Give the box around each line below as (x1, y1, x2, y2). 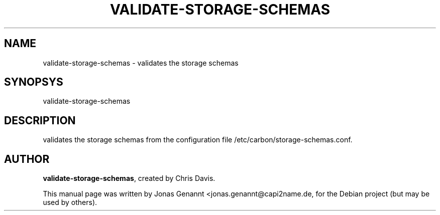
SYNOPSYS (4, 76, 63, 89)
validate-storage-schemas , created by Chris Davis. (43, 174, 215, 183)
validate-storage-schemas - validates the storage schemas (43, 58, 239, 67)
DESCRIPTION (4, 114, 76, 127)
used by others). (43, 198, 97, 207)
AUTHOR (4, 152, 50, 165)
